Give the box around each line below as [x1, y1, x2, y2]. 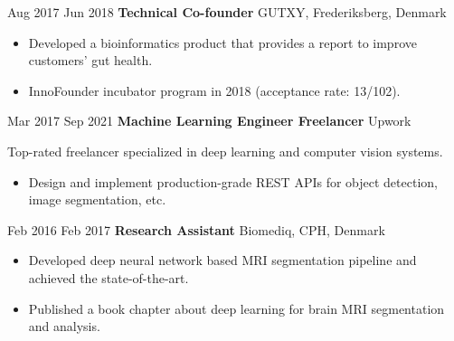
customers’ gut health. [28, 51, 153, 70]
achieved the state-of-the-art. [28, 268, 189, 287]
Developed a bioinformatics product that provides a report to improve [28, 33, 417, 52]
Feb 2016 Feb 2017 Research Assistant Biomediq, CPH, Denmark [7, 220, 385, 239]
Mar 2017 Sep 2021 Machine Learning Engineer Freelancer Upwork [7, 111, 411, 130]
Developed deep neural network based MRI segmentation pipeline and [28, 251, 417, 270]
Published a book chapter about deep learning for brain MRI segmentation [28, 298, 445, 317]
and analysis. [28, 317, 100, 336]
